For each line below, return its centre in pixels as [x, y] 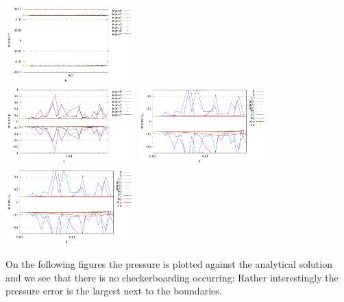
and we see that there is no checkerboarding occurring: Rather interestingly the [172, 277]
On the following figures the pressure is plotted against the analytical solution [169, 263]
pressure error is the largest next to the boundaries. [114, 291]
